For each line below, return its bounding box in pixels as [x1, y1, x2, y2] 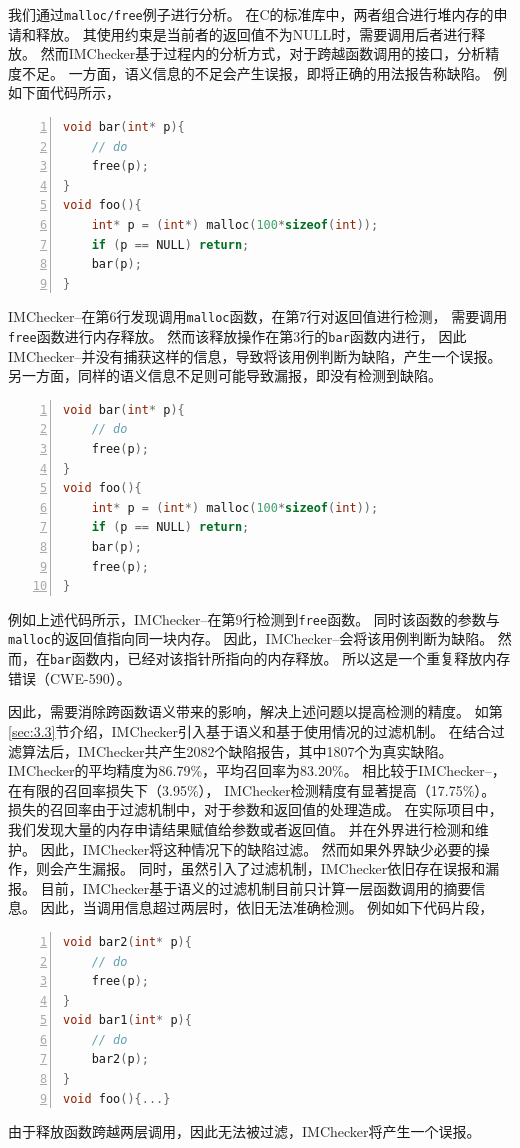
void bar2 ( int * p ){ [63, 934, 192, 949]
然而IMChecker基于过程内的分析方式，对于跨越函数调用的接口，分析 [40, 43, 486, 64]
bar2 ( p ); [91, 1052, 149, 1067]
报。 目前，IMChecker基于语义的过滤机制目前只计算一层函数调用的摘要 [8, 877, 472, 898]
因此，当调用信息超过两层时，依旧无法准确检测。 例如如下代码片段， [40, 897, 494, 918]
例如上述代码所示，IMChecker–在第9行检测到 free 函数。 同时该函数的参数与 [8, 608, 500, 629]
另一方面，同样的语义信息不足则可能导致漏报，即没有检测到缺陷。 [8, 365, 442, 386]
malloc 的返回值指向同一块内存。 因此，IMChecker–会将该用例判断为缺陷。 [8, 628, 494, 649]
